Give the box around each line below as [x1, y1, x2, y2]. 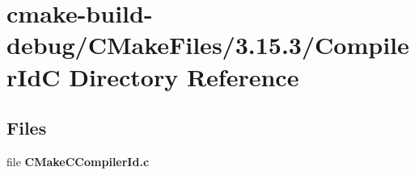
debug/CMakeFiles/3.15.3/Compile [6, 28, 409, 61]
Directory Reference [69, 60, 299, 93]
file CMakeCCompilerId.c [6, 152, 150, 169]
